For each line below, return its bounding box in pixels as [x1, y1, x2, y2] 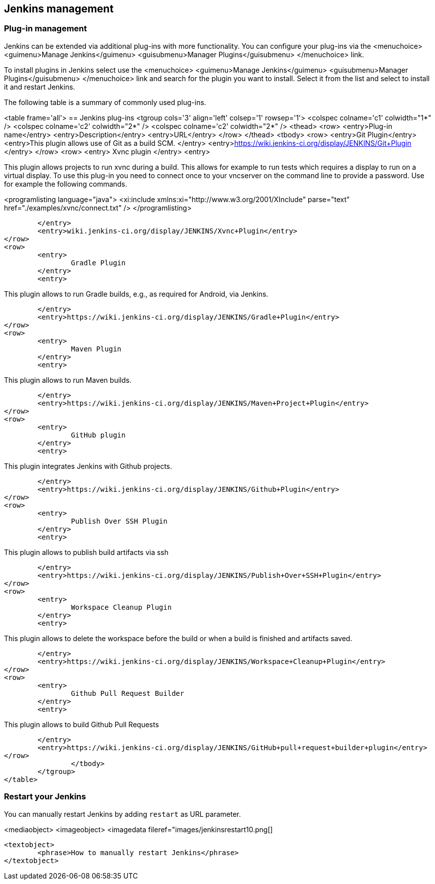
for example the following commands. [4, 179, 127, 188]
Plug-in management [4, 23, 87, 34]
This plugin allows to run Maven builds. [4, 375, 132, 384]
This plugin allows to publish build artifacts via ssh [4, 548, 169, 556]
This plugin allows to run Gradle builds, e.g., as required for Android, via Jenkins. [4, 289, 268, 298]
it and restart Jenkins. [4, 82, 75, 91]
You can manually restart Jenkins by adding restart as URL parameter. [4, 809, 241, 818]
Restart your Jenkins [4, 791, 86, 802]
